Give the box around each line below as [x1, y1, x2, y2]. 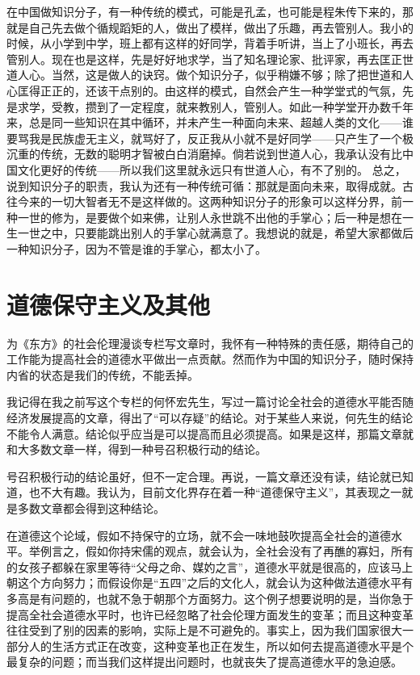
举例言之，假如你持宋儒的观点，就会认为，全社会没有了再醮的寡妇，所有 [28, 543, 414, 560]
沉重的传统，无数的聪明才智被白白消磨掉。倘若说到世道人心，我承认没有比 [6, 145, 402, 162]
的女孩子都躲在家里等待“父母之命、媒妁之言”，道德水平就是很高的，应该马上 [6, 558, 414, 575]
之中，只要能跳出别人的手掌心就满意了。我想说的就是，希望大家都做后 [40, 224, 414, 241]
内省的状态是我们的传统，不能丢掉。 [6, 366, 199, 383]
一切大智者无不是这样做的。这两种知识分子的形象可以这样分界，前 [51, 193, 402, 210]
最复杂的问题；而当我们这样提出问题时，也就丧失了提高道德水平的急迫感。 [6, 653, 402, 670]
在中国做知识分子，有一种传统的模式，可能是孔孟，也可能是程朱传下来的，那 [6, 3, 414, 19]
